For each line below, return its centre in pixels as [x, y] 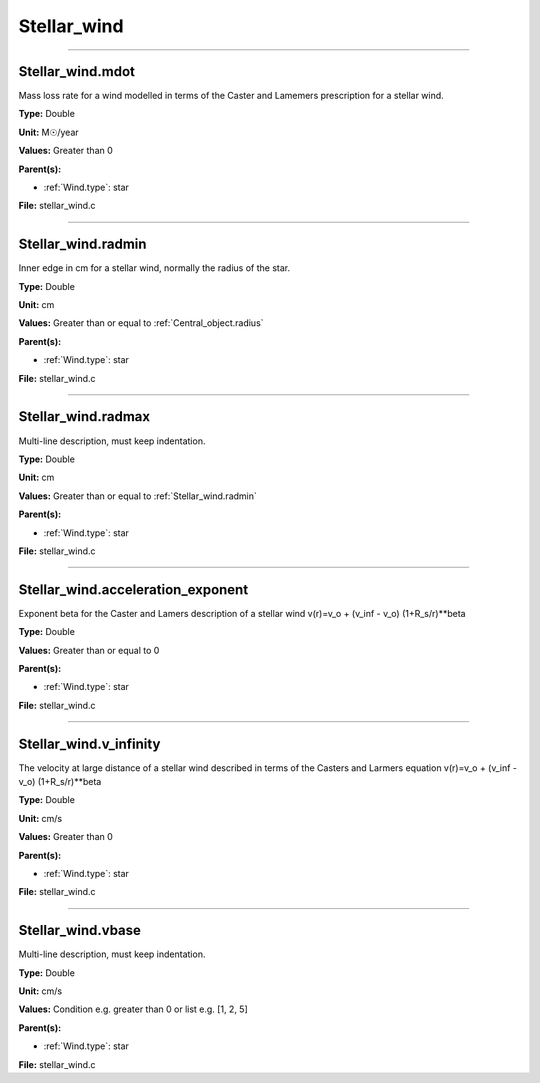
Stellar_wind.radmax [84, 416]
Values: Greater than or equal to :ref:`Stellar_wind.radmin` [137, 496]
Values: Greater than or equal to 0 [89, 650]
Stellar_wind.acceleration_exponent [133, 589]
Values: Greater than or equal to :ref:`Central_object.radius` [141, 323]
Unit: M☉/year [48, 132]
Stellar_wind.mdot [76, 71]
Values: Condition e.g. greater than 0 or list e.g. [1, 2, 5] [133, 1009]
